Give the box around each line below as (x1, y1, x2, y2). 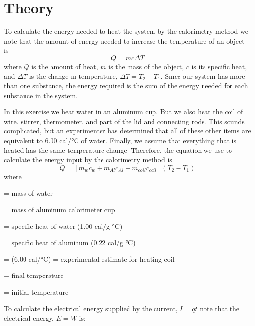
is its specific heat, (191, 61, 247, 71)
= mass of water (4, 188, 53, 198)
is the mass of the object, (108, 61, 184, 71)
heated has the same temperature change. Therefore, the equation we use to (4, 145, 232, 155)
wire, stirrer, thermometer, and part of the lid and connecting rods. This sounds (4, 116, 245, 126)
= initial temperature (4, 287, 69, 297)
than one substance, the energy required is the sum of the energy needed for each (4, 80, 248, 91)
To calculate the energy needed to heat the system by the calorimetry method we (4, 26, 248, 36)
